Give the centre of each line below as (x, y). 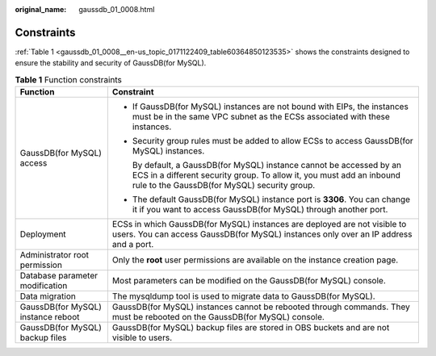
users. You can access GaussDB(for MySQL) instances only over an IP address (262, 234)
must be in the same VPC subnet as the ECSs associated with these (261, 117)
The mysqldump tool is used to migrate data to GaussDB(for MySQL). (243, 296)
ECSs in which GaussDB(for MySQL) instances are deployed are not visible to (259, 224)
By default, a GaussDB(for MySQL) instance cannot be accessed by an (266, 165)
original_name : (41, 9)
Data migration (48, 296)
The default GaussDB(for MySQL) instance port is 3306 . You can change (271, 199)
